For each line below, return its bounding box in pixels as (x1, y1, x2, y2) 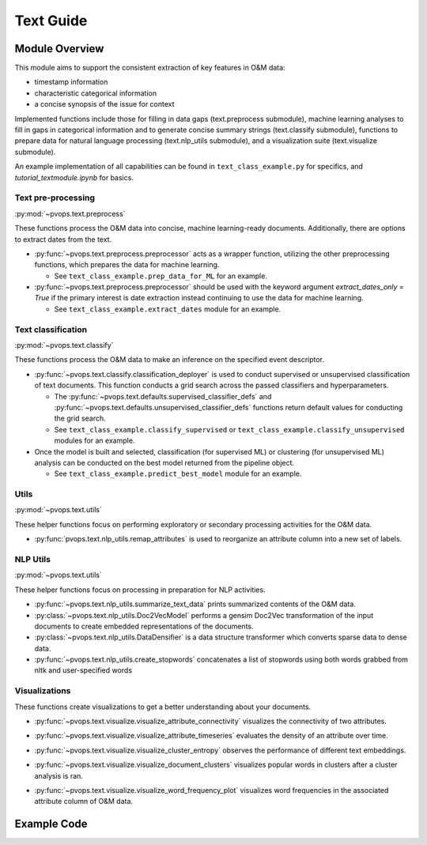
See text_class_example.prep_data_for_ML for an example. (54, 271, 268, 281)
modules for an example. (54, 436, 135, 446)
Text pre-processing (14, 192, 95, 203)
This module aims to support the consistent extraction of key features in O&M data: (14, 63, 285, 73)
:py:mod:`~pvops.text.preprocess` (14, 209, 126, 218)
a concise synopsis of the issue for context (34, 100, 175, 109)
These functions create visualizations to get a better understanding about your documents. (14, 702, 312, 711)
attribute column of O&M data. (34, 797, 134, 806)
